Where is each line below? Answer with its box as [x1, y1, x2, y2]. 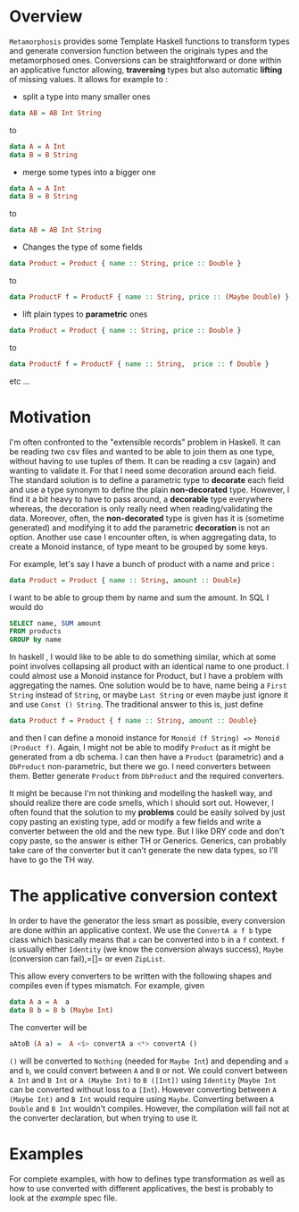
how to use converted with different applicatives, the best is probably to [9, 1182, 274, 1193]
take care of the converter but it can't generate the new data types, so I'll [9, 845, 278, 855]
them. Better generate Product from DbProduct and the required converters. [9, 771, 285, 781]
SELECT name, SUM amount [9, 619, 102, 628]
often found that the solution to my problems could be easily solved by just [9, 807, 286, 818]
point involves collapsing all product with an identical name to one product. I [9, 661, 289, 672]
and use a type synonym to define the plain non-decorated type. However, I [9, 484, 290, 495]
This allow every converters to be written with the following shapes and [9, 970, 272, 981]
